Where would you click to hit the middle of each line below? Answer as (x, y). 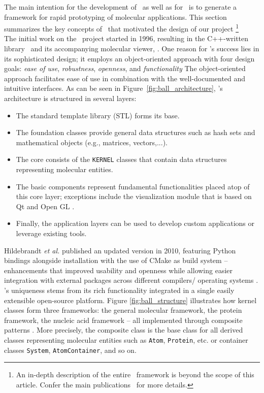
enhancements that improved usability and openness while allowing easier (119, 270)
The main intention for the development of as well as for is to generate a (121, 7)
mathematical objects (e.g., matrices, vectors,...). (92, 142)
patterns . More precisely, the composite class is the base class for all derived (124, 330)
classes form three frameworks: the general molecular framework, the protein (123, 310)
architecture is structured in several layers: (70, 98)
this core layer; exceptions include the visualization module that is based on (134, 196)
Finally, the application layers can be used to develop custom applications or (135, 223)
